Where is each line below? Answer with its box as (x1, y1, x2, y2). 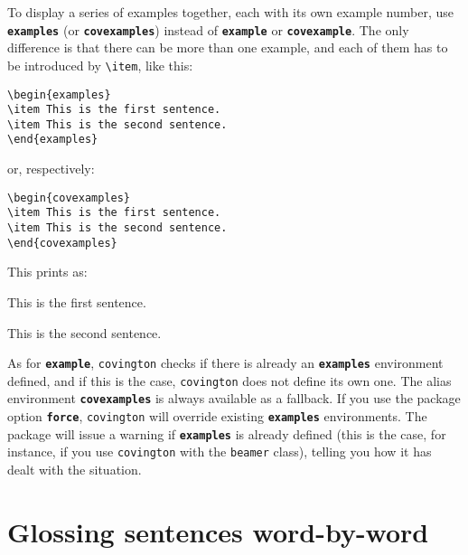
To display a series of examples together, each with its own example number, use (7, 3, 454, 21)
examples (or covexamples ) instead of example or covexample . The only (7, 20, 409, 39)
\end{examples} (7, 133, 98, 146)
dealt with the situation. (7, 460, 142, 479)
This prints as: (7, 262, 88, 281)
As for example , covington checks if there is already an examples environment (7, 353, 444, 372)
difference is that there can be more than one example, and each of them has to (7, 38, 448, 57)
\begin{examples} (7, 88, 111, 101)
